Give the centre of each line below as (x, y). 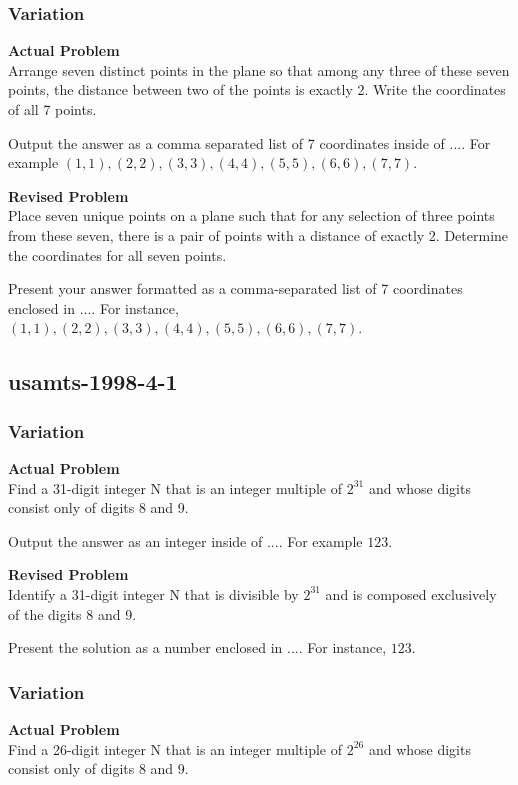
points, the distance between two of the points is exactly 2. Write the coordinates (257, 89)
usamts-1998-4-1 (93, 381)
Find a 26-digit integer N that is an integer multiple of (175, 748)
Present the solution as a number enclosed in (145, 647)
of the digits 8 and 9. (72, 613)
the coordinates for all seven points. (117, 254)
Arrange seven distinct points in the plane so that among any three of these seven (259, 69)
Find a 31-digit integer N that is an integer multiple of (175, 487)
